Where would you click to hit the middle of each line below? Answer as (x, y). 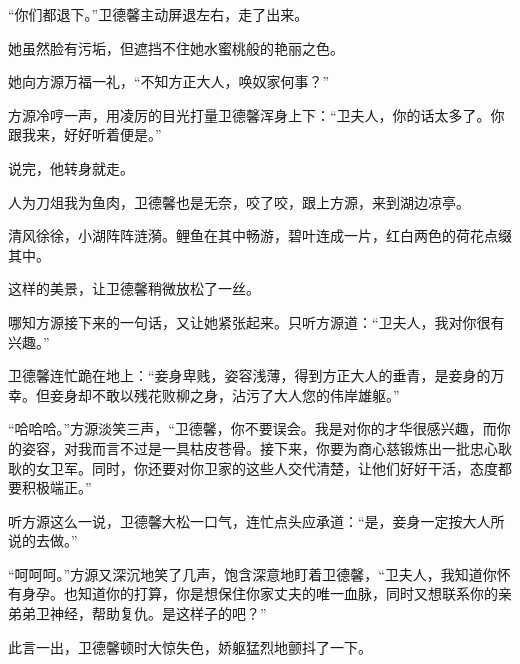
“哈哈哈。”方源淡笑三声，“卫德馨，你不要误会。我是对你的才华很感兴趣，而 (252, 428)
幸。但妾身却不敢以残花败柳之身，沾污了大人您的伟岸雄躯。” (204, 394)
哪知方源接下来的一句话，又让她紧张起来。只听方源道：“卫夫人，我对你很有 (256, 321)
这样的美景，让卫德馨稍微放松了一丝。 (134, 288)
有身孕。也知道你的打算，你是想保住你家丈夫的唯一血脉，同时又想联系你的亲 (260, 593)
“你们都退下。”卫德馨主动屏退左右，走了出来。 (158, 14)
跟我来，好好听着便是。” (85, 134)
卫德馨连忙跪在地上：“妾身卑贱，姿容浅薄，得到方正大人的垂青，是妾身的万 (256, 375)
